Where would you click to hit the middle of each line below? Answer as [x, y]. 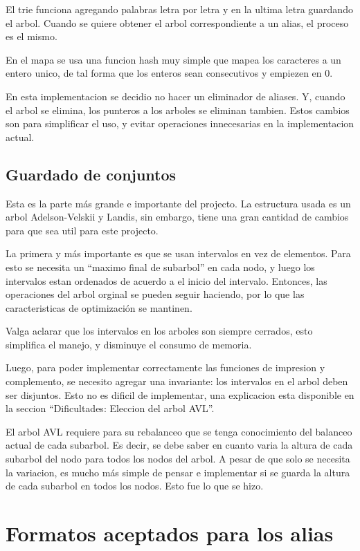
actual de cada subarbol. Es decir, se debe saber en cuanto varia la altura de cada [179, 445]
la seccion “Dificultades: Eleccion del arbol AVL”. [110, 408]
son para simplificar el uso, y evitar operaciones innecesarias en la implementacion [180, 123]
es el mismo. [31, 36]
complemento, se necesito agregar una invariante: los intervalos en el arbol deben [177, 381]
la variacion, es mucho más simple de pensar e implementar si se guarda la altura [178, 472]
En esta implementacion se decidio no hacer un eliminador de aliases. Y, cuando [175, 96]
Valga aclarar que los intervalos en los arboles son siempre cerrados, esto [159, 331]
